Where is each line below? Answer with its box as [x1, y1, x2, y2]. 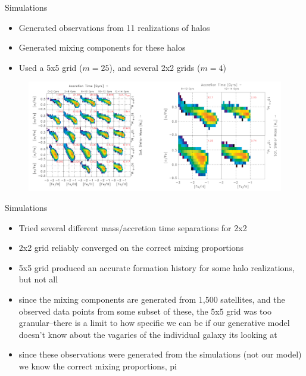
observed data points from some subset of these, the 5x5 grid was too [18, 304, 271, 317]
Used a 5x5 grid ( [18, 61, 83, 73]
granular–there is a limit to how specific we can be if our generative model [18, 316, 290, 329]
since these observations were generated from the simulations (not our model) [18, 348, 302, 361]
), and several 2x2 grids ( [109, 61, 201, 73]
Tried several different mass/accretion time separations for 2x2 [18, 221, 247, 234]
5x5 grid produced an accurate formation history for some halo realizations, [18, 261, 295, 274]
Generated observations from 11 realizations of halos [18, 21, 210, 33]
